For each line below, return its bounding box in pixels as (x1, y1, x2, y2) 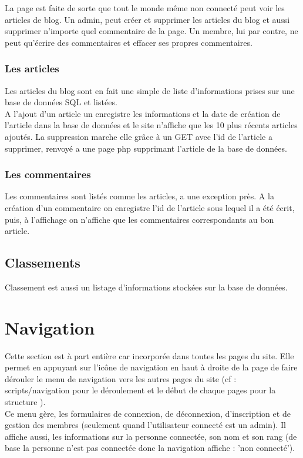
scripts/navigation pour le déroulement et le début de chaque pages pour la (5, 384, 276, 396)
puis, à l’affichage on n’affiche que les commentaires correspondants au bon (5, 213, 274, 225)
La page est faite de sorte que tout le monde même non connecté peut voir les (5, 2, 285, 14)
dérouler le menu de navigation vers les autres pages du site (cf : (5, 372, 237, 385)
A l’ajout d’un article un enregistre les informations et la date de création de (5, 107, 281, 119)
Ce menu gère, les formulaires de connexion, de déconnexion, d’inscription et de (5, 407, 291, 419)
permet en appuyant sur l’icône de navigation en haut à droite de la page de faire (5, 361, 298, 373)
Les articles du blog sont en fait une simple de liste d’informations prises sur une (5, 84, 295, 96)
